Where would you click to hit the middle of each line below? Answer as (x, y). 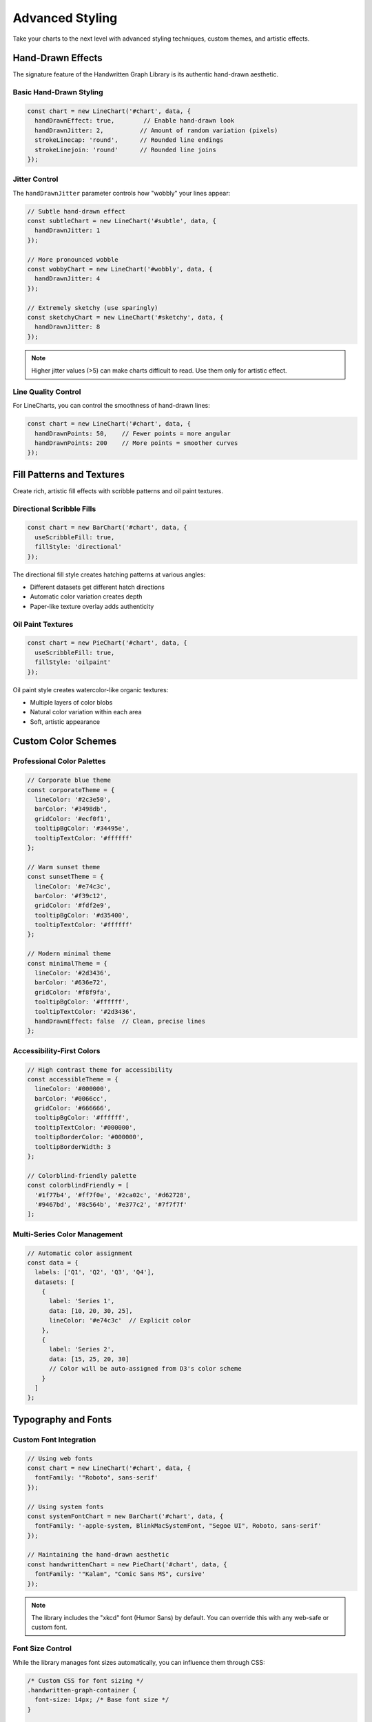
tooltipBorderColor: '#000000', (89, 1137)
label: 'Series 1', (82, 1301)
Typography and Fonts (62, 1419)
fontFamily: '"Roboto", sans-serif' (96, 1478)
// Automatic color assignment (80, 1253)
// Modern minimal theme (69, 954)
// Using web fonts (60, 1458)
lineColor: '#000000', (73, 1089)
